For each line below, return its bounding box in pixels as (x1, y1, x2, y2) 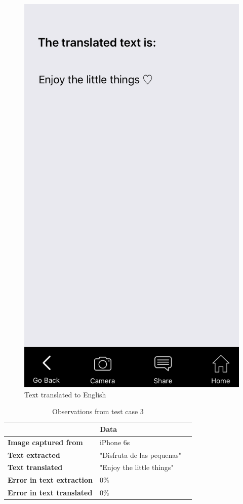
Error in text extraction (8, 475, 93, 485)
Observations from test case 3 (52, 406, 144, 417)
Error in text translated (8, 487, 93, 498)
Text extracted (8, 449, 60, 460)
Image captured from (8, 436, 83, 447)
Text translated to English (24, 389, 106, 399)
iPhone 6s (99, 436, 130, 447)
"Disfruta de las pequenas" (99, 449, 181, 460)
